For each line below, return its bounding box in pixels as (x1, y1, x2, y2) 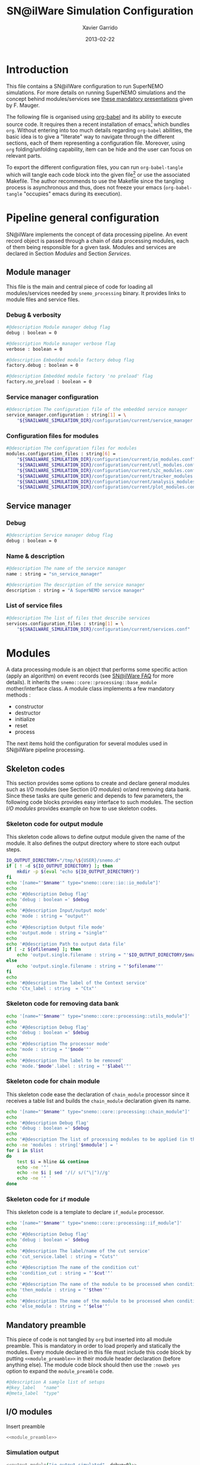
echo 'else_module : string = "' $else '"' (6, 1304, 111, 1310)
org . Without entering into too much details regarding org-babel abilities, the (6, 127, 192, 134)
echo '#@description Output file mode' (6, 924, 105, 930)
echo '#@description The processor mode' (6, 1041, 111, 1047)
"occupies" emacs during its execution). (23, 190, 122, 197)
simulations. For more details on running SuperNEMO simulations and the (6, 88, 186, 96)
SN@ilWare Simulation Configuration (7, 4, 193, 18)
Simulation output (6, 1448, 60, 1457)
